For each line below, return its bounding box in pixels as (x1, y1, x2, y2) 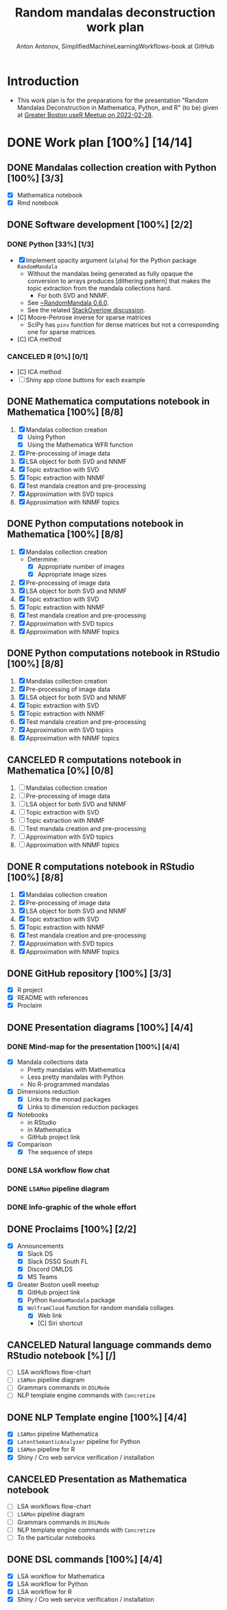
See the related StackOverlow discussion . (27, 305, 145, 314)
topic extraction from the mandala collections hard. (27, 283, 172, 292)
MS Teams (27, 1273, 58, 1281)
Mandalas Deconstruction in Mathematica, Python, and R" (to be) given (16, 103, 218, 111)
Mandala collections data (16, 1058, 88, 1066)
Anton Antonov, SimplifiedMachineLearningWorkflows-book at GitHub (16, 42, 215, 50)
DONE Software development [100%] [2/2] (7, 219, 193, 231)
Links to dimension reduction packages (27, 1103, 139, 1111)
